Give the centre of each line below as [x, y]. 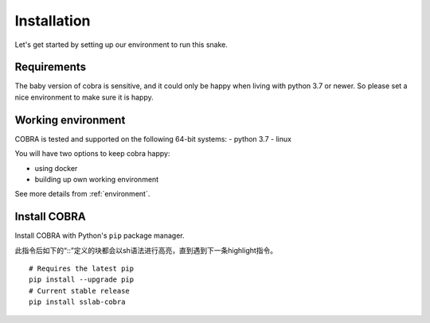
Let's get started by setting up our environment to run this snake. [121, 45]
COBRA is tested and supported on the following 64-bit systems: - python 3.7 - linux [153, 138]
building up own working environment [97, 179]
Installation [53, 21]
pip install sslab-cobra [77, 302]
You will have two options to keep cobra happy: [92, 154]
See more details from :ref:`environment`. [82, 194]
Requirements [51, 67]
